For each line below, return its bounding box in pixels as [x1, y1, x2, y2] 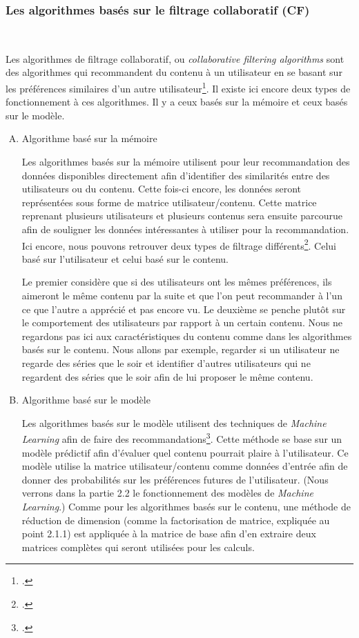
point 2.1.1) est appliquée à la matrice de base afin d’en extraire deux [21, 526, 316, 541]
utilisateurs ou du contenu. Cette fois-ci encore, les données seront [21, 181, 302, 196]
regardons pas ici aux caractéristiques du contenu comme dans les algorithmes [21, 328, 352, 343]
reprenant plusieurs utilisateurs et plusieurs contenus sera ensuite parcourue [21, 208, 342, 223]
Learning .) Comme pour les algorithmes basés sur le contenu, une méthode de [21, 499, 351, 513]
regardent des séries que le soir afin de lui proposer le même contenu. [21, 369, 313, 383]
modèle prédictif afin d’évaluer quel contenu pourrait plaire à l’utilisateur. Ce [21, 445, 349, 459]
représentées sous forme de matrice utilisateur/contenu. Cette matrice [21, 195, 317, 209]
